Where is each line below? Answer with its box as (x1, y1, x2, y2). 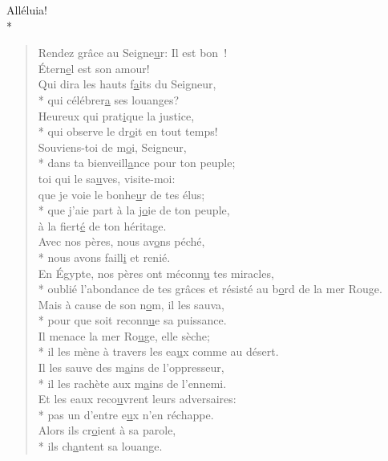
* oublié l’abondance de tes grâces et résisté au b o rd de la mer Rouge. (38, 280, 382, 297)
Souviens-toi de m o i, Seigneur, (38, 138, 187, 155)
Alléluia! (6, 2, 47, 18)
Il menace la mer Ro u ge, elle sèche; (38, 327, 210, 344)
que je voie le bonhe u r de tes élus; (38, 186, 205, 202)
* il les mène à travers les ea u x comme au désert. (38, 343, 279, 360)
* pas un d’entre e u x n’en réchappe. (38, 406, 214, 422)
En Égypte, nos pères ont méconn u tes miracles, (38, 264, 274, 281)
